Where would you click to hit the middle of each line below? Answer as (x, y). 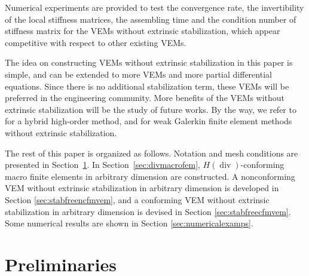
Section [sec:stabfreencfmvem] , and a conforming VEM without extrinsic (137, 199)
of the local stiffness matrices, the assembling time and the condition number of (151, 19)
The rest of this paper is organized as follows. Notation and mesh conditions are (152, 153)
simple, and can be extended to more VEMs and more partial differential (138, 74)
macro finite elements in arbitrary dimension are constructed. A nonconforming (150, 176)
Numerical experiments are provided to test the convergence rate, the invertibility (154, 7)
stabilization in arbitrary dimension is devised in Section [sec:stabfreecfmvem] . (148, 211)
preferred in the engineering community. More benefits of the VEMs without (145, 98)
